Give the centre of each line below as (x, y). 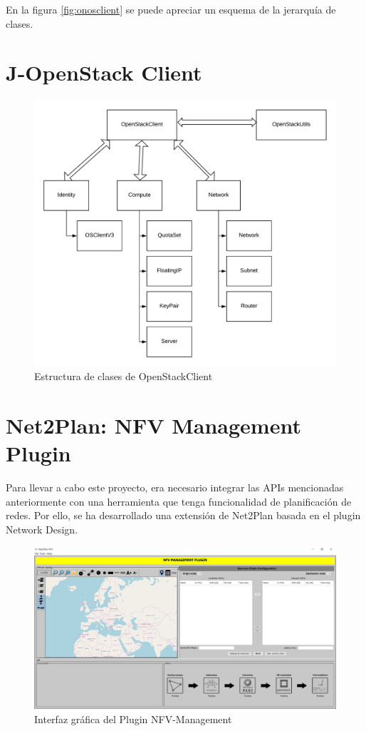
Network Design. (42, 530)
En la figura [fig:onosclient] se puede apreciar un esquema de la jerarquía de (171, 9)
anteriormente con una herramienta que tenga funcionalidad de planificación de (179, 501)
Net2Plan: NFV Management (153, 425)
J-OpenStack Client (104, 72)
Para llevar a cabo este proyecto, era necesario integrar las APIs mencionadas (175, 487)
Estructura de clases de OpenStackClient (124, 376)
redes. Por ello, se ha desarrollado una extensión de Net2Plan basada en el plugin (183, 515)
